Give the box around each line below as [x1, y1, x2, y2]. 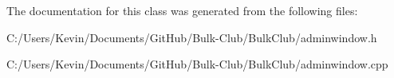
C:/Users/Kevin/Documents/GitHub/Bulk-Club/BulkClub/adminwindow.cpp [6, 56, 388, 72]
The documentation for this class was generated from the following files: [6, 2, 358, 18]
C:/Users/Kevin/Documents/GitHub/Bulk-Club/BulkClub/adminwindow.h [6, 29, 377, 45]
